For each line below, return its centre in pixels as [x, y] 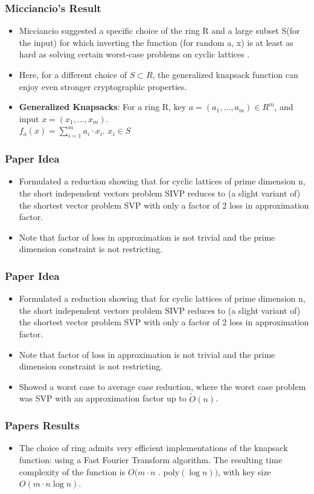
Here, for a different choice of [73, 74]
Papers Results [42, 425]
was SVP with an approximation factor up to [103, 398]
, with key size [245, 471]
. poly [169, 471]
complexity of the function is [72, 471]
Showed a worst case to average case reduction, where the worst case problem [162, 386]
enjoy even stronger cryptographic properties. [103, 86]
